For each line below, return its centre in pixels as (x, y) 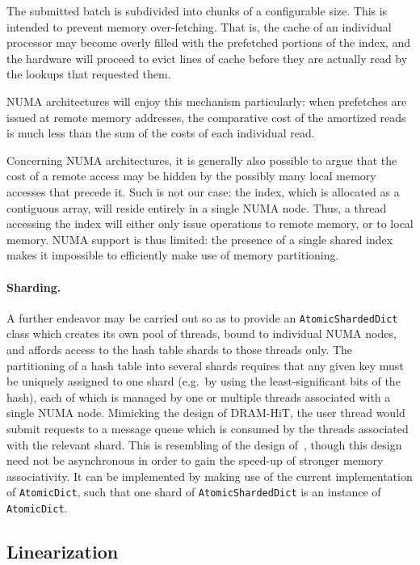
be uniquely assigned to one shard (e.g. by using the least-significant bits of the (204, 381)
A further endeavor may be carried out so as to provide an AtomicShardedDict (202, 317)
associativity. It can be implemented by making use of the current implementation (210, 476)
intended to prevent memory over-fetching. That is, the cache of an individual (199, 26)
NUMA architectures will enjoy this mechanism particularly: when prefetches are (207, 101)
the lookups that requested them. (89, 74)
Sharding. (34, 287)
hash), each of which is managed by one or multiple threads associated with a (199, 396)
